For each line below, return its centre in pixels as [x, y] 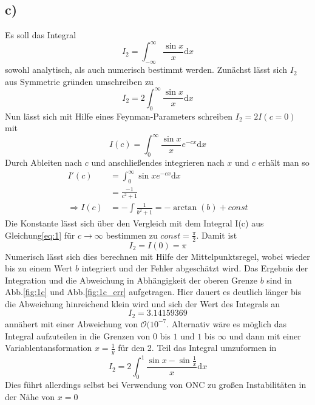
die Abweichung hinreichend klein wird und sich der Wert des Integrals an [143, 303]
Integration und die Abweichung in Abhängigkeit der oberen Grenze [131, 280]
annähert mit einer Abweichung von [72, 323]
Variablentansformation [49, 348]
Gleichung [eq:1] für [40, 235]
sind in [279, 280]
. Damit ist [217, 235]
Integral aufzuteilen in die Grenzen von [78, 335]
